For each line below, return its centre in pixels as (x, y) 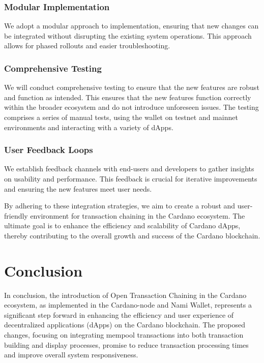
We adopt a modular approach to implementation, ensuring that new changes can (131, 26)
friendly (16, 215)
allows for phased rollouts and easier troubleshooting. (87, 46)
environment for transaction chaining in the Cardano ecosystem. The (138, 215)
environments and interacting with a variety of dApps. (89, 127)
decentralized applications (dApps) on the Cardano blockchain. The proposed (125, 325)
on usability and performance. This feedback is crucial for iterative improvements (131, 178)
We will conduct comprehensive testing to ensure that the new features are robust (132, 87)
